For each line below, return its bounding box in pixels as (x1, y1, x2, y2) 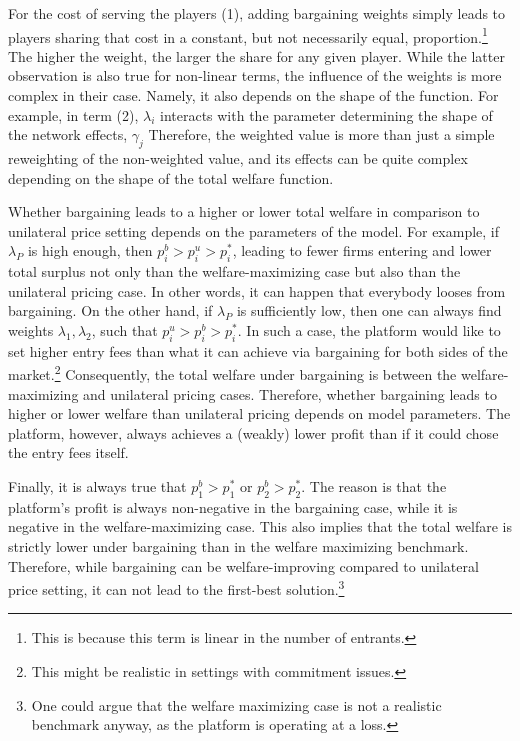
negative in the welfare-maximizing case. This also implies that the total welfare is (8, 516, 513, 537)
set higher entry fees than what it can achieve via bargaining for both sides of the (8, 340, 508, 361)
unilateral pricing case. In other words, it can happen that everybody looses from (8, 280, 506, 301)
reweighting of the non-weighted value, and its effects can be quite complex (8, 148, 468, 169)
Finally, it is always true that (8, 475, 187, 496)
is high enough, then (27, 240, 153, 261)
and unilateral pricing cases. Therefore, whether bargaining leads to (83, 383, 497, 404)
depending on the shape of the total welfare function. (8, 167, 334, 188)
